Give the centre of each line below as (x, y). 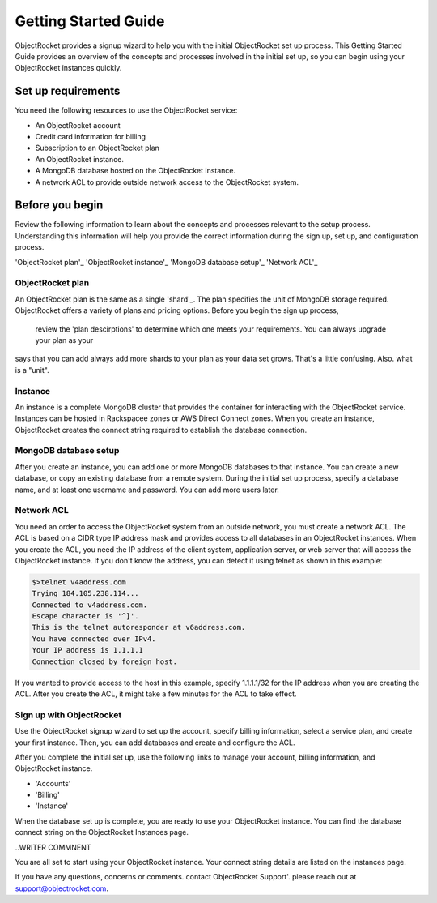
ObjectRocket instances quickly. (68, 68)
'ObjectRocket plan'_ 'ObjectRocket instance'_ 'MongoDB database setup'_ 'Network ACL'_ (166, 262)
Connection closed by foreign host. (105, 661)
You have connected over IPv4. (94, 639)
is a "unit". (32, 370)
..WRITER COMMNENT (53, 847)
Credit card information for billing (90, 137)
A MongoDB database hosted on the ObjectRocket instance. (136, 171)
